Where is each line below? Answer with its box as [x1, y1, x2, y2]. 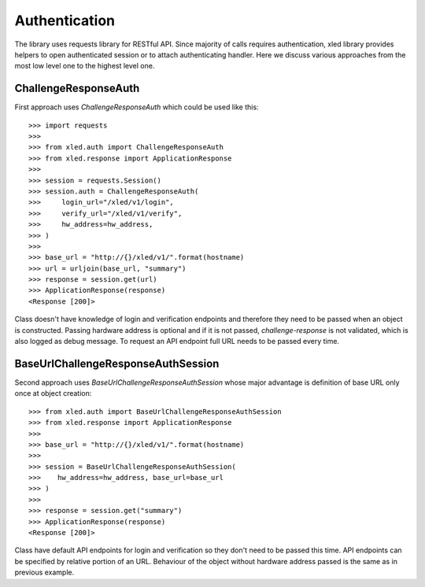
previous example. [14, 567, 75, 578]
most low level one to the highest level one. [14, 61, 155, 71]
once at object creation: [14, 389, 92, 398]
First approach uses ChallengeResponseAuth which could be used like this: [14, 102, 259, 112]
